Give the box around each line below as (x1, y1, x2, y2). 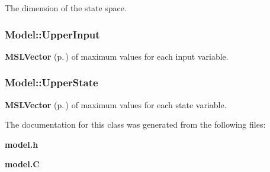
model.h (5, 138, 38, 150)
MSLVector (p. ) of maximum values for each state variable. (5, 98, 227, 111)
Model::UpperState (5, 75, 98, 90)
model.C (5, 158, 40, 170)
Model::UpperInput (5, 27, 100, 41)
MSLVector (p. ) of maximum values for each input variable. (5, 50, 229, 62)
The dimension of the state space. (5, 2, 127, 14)
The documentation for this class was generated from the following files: (5, 118, 266, 131)
